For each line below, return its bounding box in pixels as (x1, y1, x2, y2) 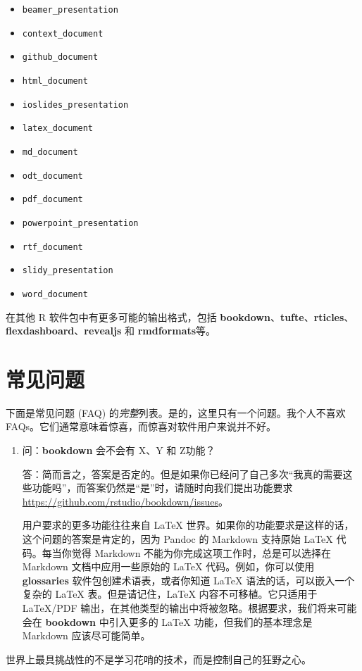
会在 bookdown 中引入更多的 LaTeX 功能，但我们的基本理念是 (22, 614, 313, 629)
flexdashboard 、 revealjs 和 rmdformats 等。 (6, 323, 216, 338)
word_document (22, 289, 88, 299)
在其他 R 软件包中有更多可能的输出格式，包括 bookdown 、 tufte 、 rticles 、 (6, 309, 354, 324)
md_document (22, 146, 78, 157)
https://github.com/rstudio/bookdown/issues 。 (22, 494, 228, 508)
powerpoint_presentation (22, 218, 139, 228)
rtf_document (22, 242, 83, 252)
